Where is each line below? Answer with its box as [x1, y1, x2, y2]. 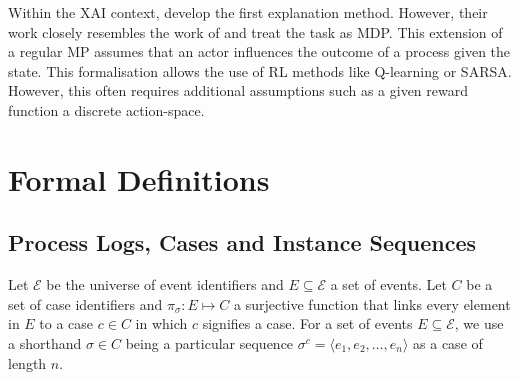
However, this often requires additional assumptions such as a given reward [8, 80, 468, 101]
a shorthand [8, 332, 82, 353]
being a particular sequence [125, 332, 294, 353]
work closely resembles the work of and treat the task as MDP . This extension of [8, 21, 503, 42]
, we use [454, 313, 504, 334]
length [8, 352, 47, 373]
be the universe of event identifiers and [46, 274, 284, 295]
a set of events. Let [330, 274, 447, 295]
